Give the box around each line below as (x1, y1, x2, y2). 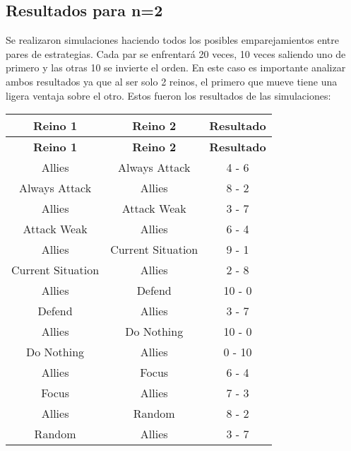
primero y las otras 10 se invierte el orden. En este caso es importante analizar (6, 60, 346, 75)
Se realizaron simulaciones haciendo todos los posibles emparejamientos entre (6, 33, 339, 47)
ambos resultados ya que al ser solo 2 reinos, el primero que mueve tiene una (6, 74, 338, 88)
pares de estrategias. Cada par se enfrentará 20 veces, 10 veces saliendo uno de (6, 46, 346, 61)
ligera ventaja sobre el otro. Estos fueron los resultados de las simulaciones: (6, 88, 331, 102)
